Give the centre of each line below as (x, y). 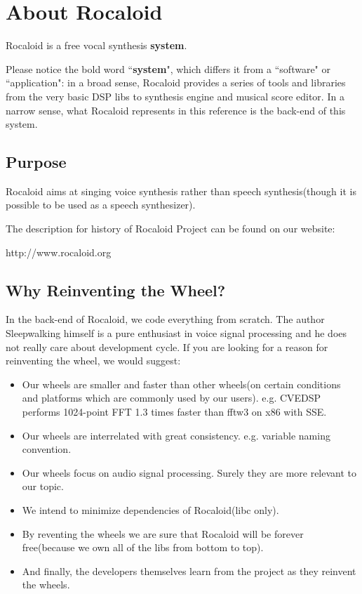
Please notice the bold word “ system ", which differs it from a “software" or (168, 68)
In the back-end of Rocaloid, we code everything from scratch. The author (165, 319)
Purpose (36, 162)
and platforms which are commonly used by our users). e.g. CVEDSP (172, 398)
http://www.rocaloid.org (59, 252)
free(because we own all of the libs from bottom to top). (143, 547)
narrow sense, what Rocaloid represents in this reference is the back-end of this (176, 110)
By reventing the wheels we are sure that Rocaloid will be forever (163, 533)
